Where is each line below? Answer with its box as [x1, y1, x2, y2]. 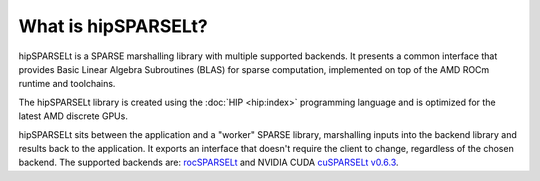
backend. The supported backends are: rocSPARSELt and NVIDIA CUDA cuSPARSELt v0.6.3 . [18, 156, 399, 169]
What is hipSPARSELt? [18, 15, 209, 37]
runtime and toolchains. [18, 78, 116, 90]
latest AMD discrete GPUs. [18, 110, 129, 122]
